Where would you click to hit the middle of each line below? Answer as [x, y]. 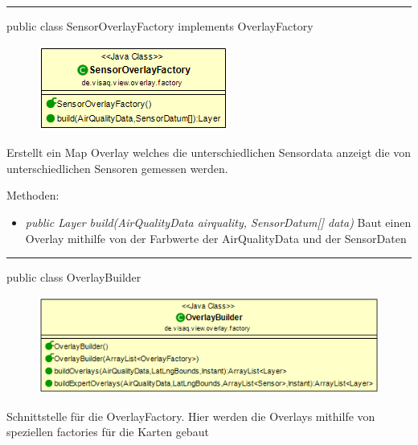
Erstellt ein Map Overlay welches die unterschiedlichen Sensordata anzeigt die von [209, 152]
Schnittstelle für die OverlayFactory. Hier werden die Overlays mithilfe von [191, 416]
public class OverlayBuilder [74, 277]
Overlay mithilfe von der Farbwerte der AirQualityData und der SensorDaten [216, 238]
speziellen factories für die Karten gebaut [108, 432]
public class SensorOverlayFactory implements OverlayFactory [160, 26]
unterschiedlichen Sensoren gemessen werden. [117, 168]
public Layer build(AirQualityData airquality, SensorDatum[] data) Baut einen [218, 222]
